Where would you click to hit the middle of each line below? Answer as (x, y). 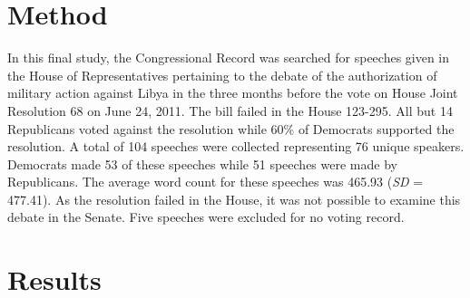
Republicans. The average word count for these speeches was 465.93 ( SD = (215, 182)
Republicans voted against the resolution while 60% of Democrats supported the (231, 128)
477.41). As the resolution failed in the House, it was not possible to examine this (234, 199)
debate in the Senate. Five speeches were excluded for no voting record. (206, 217)
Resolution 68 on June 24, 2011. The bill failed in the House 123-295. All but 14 (230, 110)
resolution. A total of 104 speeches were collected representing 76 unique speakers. (236, 146)
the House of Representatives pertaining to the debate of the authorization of (222, 75)
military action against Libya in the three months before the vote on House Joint (233, 93)
